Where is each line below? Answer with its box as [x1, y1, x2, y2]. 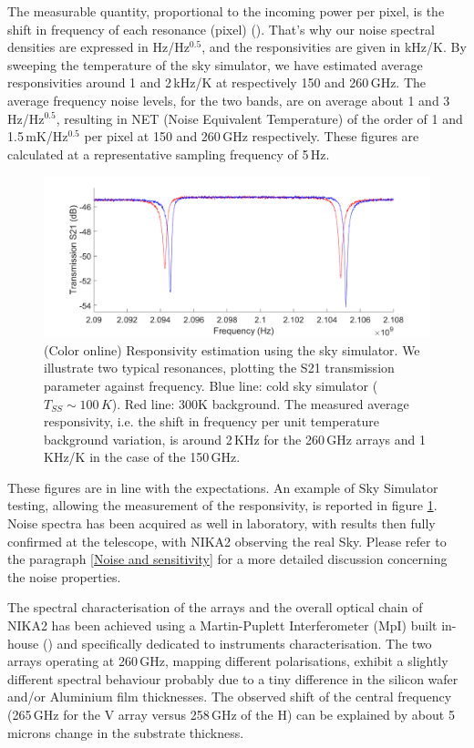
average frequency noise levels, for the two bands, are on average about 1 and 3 [7, 90, 450, 109]
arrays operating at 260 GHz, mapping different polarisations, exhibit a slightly [7, 651, 448, 671]
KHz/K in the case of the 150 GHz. [44, 447, 241, 466]
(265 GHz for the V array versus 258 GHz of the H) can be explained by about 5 [7, 705, 455, 724]
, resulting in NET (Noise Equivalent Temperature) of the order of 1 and [56, 108, 463, 128]
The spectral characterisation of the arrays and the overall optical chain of [7, 598, 423, 617]
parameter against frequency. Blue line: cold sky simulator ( [44, 375, 378, 394]
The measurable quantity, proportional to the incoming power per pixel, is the [7, 2, 445, 20]
